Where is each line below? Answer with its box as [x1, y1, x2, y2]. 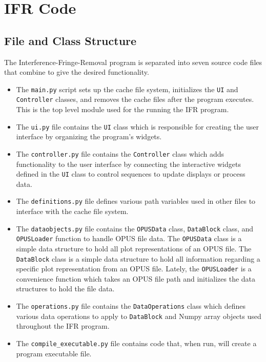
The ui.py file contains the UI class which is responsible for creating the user [16, 121, 259, 132]
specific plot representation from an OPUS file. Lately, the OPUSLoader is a [16, 263, 252, 274]
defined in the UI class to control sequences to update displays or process [16, 168, 245, 179]
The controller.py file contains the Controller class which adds [16, 148, 224, 159]
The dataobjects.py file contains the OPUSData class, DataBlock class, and [16, 223, 254, 233]
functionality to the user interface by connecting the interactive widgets [16, 158, 241, 169]
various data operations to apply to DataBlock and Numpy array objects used [16, 310, 261, 321]
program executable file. [16, 348, 92, 358]
